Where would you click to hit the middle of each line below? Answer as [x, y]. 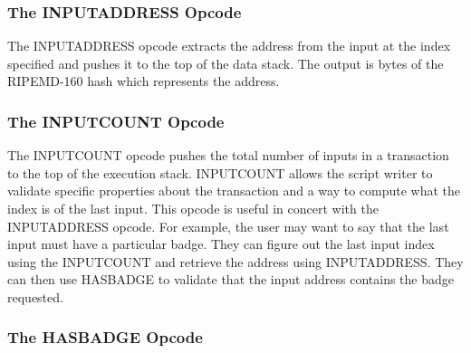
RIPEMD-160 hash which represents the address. [144, 81]
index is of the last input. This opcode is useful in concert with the [193, 208]
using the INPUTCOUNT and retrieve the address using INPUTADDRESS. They [235, 261]
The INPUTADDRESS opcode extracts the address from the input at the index [229, 46]
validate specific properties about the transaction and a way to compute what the [234, 191]
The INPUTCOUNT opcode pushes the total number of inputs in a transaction [228, 155]
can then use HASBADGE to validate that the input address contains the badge [231, 279]
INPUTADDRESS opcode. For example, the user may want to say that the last [228, 226]
